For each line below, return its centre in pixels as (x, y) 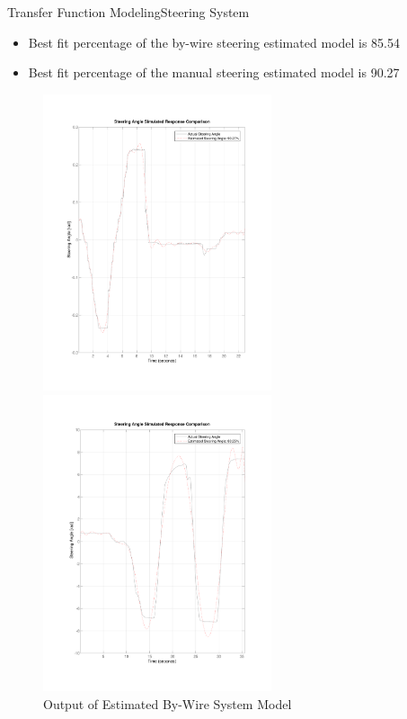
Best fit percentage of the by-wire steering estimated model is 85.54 (214, 42)
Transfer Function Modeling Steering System (128, 12)
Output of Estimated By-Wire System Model (168, 703)
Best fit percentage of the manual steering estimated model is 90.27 (214, 72)
